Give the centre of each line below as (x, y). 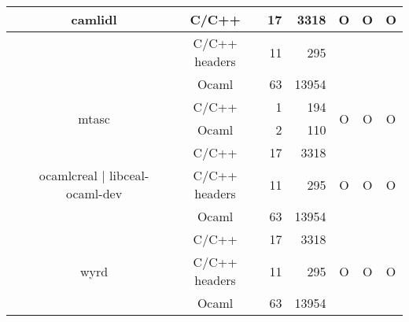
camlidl (94, 19)
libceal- (129, 175)
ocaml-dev (94, 193)
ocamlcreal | (72, 175)
